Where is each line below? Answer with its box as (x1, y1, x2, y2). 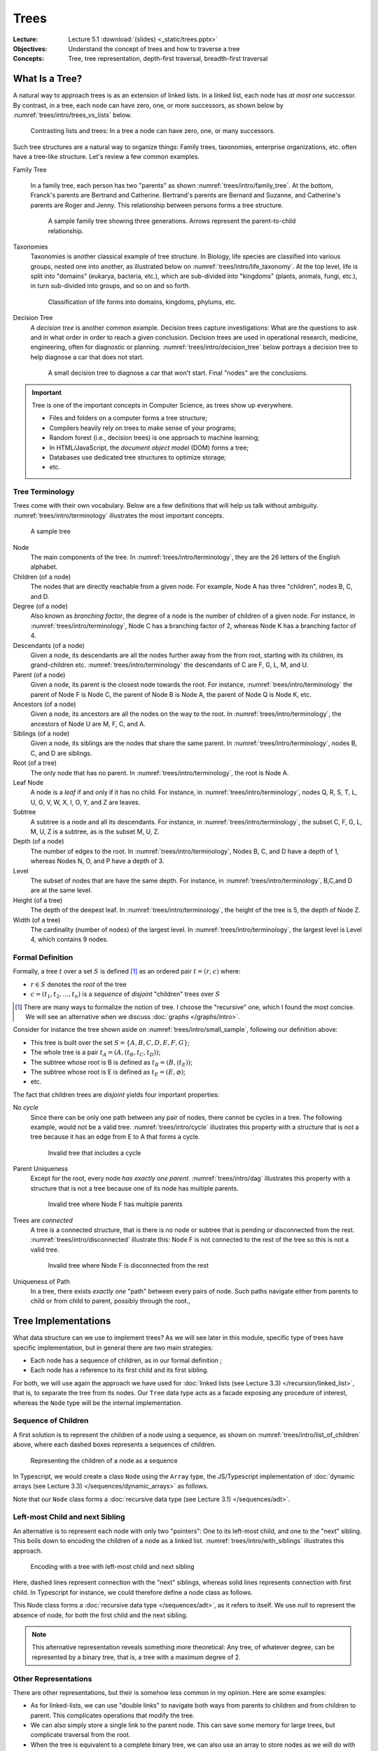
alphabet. (30, 562, 58, 571)
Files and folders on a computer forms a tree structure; (49, 414, 208, 422)
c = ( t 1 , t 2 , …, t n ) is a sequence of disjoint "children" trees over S (30, 990, 220, 999)
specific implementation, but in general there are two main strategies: (13, 1343, 213, 1352)
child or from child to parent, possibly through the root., (30, 1296, 190, 1306)
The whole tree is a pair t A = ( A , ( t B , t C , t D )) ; (30, 1048, 161, 1058)
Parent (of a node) (13, 670, 66, 679)
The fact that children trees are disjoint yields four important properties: (13, 1090, 220, 1099)
